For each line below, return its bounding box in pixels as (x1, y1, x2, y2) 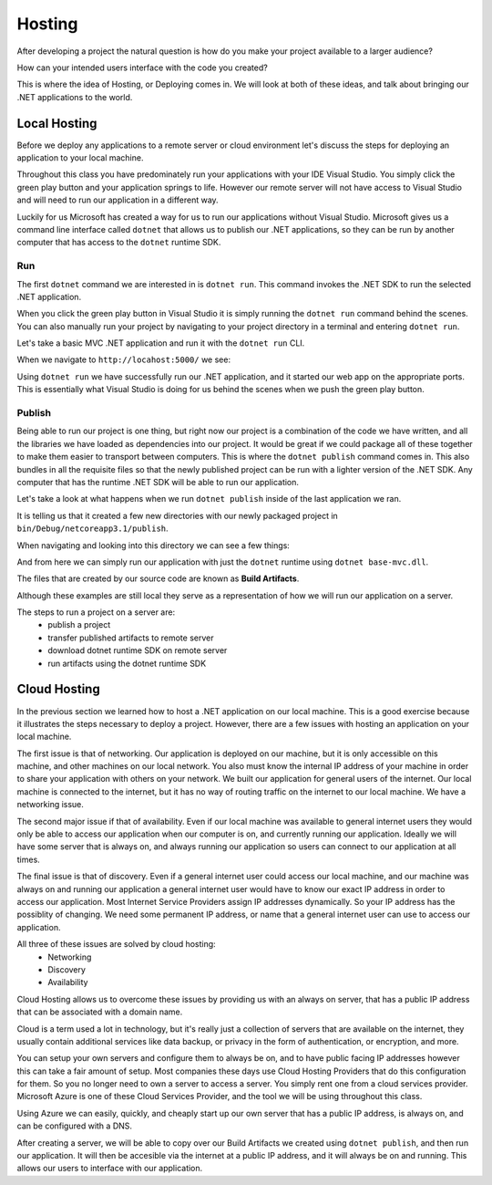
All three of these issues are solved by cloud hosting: (16, 939, 216, 950)
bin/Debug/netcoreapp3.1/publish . (16, 523, 169, 534)
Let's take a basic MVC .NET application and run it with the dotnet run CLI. (16, 338, 305, 348)
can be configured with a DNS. (16, 1120, 132, 1131)
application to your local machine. (16, 152, 144, 163)
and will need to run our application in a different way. (16, 194, 219, 205)
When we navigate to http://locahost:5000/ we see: (16, 354, 231, 365)
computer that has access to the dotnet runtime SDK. (16, 237, 221, 248)
